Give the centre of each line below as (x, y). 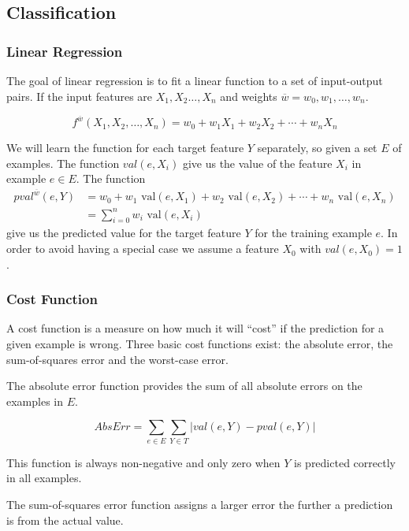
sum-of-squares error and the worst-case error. (117, 359)
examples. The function (63, 163)
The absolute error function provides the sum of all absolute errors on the (184, 386)
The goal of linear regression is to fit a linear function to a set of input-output (195, 80)
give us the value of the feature (257, 163)
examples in (35, 401)
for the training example (313, 233)
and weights (249, 96)
